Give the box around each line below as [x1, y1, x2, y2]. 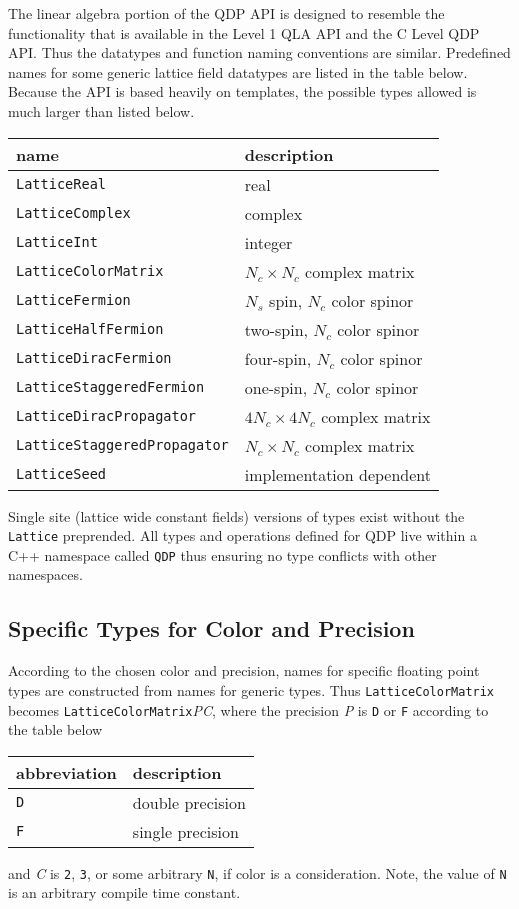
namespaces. [8, 564, 83, 585]
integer [244, 230, 293, 254]
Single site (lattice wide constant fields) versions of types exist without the [8, 505, 465, 526]
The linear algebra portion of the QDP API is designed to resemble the [8, 3, 445, 23]
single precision [132, 819, 239, 843]
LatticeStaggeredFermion [16, 379, 205, 396]
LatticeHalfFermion [16, 321, 164, 338]
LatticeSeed [16, 466, 107, 483]
